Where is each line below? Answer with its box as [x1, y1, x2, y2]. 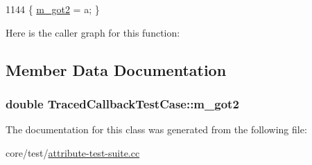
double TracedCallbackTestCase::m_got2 [6, 95, 239, 112]
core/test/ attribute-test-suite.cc [6, 145, 140, 159]
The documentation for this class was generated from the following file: [6, 122, 307, 137]
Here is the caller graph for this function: [6, 25, 180, 39]
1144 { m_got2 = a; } [6, 2, 100, 16]
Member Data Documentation [6, 59, 227, 80]
